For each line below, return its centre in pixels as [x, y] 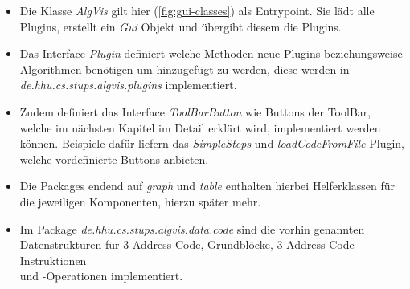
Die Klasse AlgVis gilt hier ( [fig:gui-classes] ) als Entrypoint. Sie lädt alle [197, 10]
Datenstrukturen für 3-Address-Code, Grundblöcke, [146, 244]
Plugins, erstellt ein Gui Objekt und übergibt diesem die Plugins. [180, 26]
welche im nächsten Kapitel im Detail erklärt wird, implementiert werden [200, 127]
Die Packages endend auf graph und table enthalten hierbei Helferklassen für [207, 186]
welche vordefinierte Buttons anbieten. [114, 159]
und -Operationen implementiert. [101, 276]
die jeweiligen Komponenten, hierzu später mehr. [140, 201]
